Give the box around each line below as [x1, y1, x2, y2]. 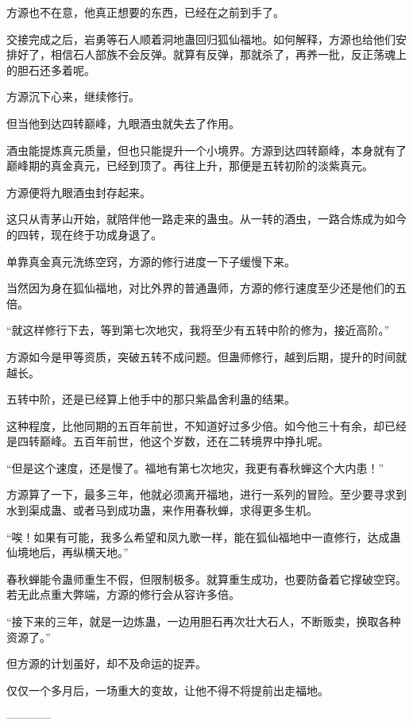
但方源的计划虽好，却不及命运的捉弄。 [6, 655, 206, 672]
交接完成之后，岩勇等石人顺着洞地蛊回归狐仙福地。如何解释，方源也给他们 [6, 30, 396, 47]
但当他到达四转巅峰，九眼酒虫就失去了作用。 [6, 114, 240, 131]
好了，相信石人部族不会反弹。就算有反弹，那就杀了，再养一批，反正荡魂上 [17, 46, 407, 63]
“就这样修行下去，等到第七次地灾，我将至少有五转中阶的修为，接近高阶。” [6, 322, 390, 338]
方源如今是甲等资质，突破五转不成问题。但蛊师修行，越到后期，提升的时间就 [6, 348, 407, 364]
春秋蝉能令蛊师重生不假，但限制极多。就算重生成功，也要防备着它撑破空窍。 [6, 570, 407, 587]
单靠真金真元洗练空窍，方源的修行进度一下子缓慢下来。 [6, 253, 295, 269]
